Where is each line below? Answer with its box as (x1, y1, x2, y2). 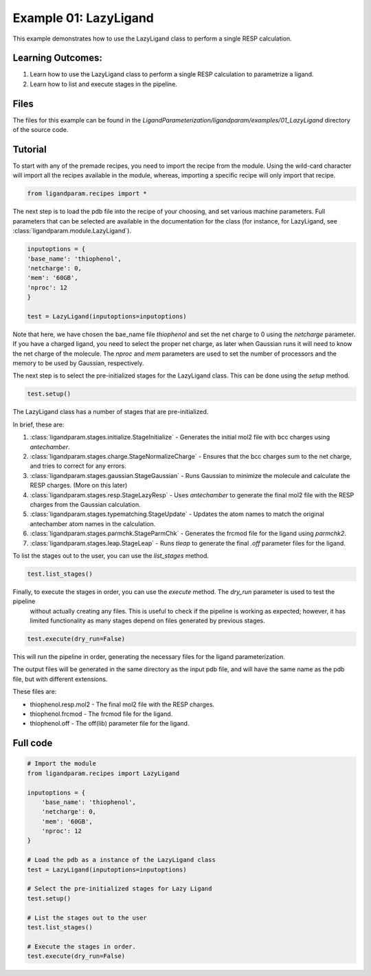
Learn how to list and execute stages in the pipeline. (30, 80, 178, 88)
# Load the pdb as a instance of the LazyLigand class (27, 856, 216, 864)
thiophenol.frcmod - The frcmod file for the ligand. (30, 709, 173, 718)
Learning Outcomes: (12, 52, 102, 64)
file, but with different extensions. (12, 675, 108, 683)
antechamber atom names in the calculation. (30, 519, 156, 528)
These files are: (12, 688, 57, 696)
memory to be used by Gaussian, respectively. (12, 359, 144, 367)
